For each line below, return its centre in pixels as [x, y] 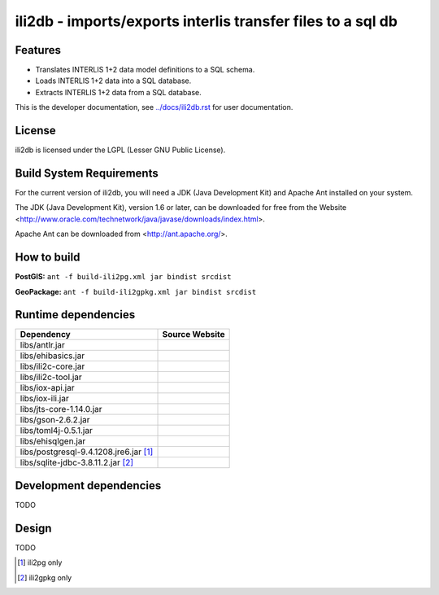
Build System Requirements [87, 173]
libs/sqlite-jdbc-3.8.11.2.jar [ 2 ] [77, 462]
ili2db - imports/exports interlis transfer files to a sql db [206, 21]
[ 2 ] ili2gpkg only [45, 577]
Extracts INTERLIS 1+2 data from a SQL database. [119, 92]
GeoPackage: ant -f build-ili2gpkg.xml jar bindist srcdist [136, 291]
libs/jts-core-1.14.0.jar [61, 409]
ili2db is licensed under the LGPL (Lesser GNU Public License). [120, 150]
